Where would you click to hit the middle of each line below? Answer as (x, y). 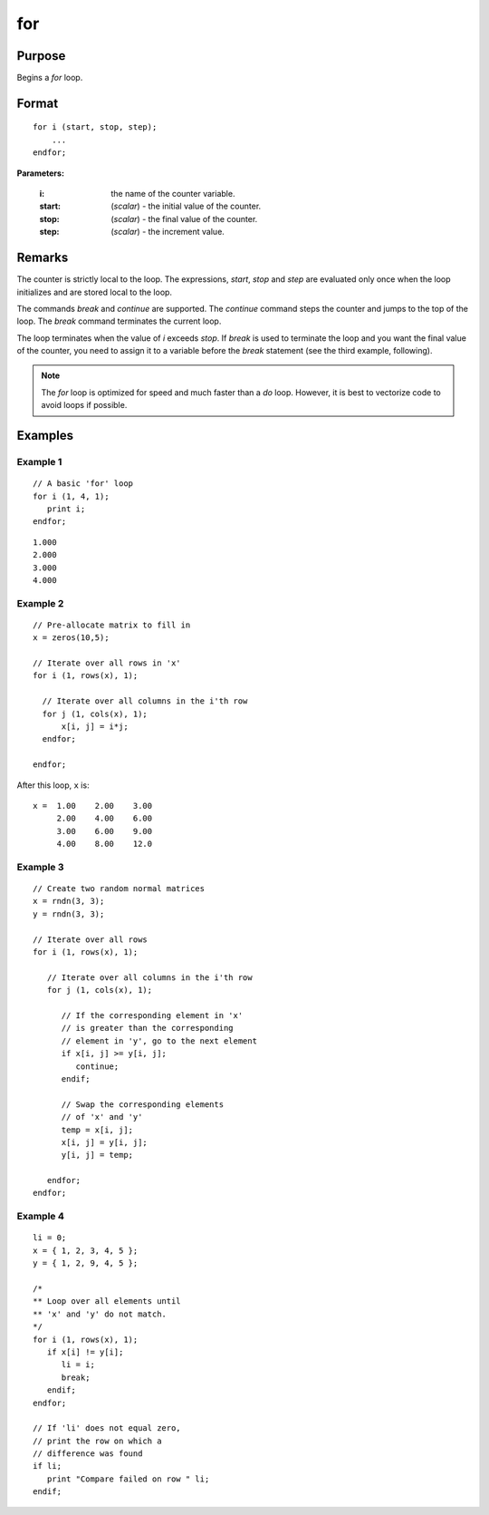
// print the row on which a (97, 1441)
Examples (45, 436)
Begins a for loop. (50, 78)
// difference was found (88, 1454)
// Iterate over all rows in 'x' (107, 663)
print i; (66, 509)
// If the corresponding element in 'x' (152, 1015)
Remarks (43, 258)
